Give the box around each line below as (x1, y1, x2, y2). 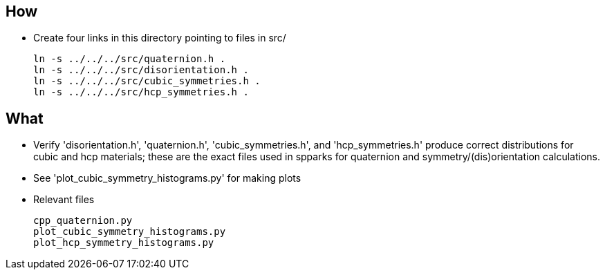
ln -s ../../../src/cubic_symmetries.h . (33, 75, 261, 87)
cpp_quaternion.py (33, 215, 133, 227)
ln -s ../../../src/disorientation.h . (33, 64, 249, 76)
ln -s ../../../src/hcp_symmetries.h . (33, 86, 249, 98)
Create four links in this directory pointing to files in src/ (33, 32, 286, 44)
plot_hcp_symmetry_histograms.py (33, 237, 214, 249)
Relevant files (33, 193, 95, 206)
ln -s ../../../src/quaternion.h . (33, 53, 226, 65)
